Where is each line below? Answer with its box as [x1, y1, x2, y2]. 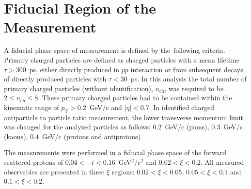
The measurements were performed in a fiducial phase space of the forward [4, 147, 227, 157]
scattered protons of [4, 157, 63, 167]
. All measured [201, 157, 244, 167]
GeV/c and [89, 102, 122, 112]
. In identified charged [149, 102, 214, 112]
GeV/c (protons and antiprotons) [42, 131, 141, 141]
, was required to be [164, 83, 224, 93]
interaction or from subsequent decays [130, 64, 243, 74]
